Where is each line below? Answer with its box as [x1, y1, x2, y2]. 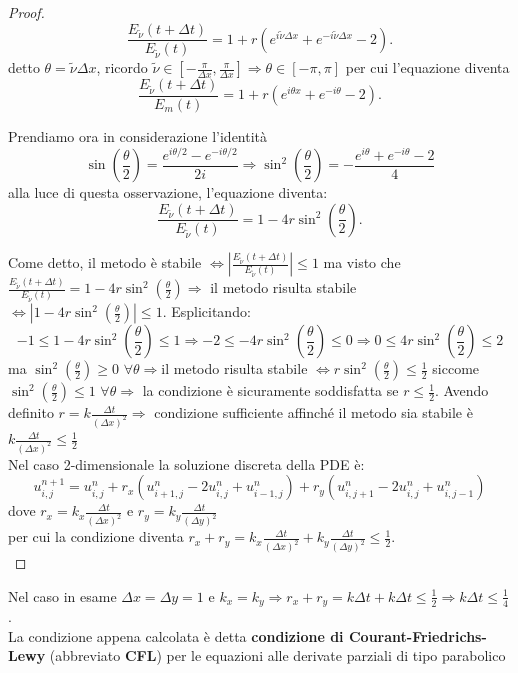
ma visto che [323, 252, 401, 273]
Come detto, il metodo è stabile [8, 252, 202, 273]
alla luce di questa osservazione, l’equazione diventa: [8, 182, 328, 203]
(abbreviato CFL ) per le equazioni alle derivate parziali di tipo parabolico [49, 645, 506, 666]
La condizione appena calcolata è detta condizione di [8, 625, 344, 646]
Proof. [8, 2, 45, 22]
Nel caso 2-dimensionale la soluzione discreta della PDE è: [8, 453, 365, 474]
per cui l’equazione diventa [345, 57, 510, 78]
